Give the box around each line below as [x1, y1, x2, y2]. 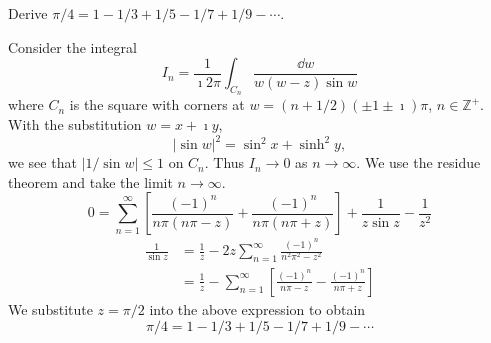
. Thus [204, 152, 245, 173]
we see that [8, 152, 77, 173]
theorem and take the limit [8, 171, 173, 192]
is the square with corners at [69, 94, 245, 115]
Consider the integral [8, 36, 137, 57]
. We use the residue [356, 152, 481, 173]
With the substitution [8, 113, 142, 134]
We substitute [8, 299, 93, 319]
